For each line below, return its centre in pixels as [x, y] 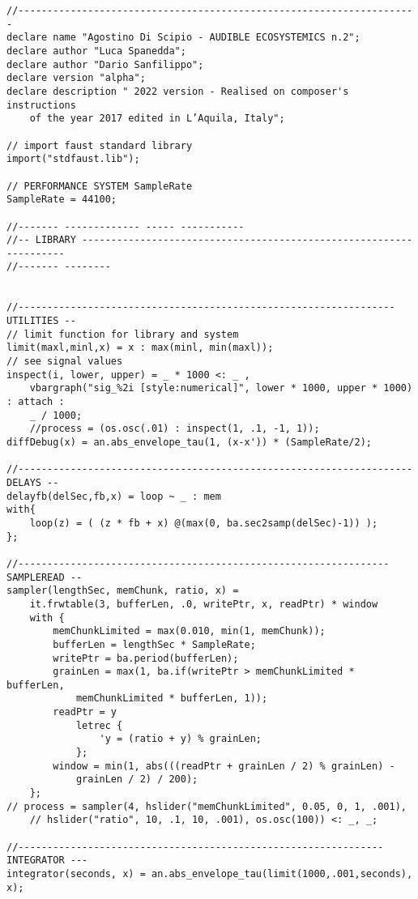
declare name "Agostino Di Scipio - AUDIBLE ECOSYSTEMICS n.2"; [183, 38]
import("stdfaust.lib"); [73, 159]
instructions [41, 105]
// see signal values [65, 362]
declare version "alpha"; [76, 78]
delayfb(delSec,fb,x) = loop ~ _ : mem [114, 496]
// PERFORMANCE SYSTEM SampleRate [100, 186]
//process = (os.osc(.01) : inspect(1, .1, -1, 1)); [175, 429]
